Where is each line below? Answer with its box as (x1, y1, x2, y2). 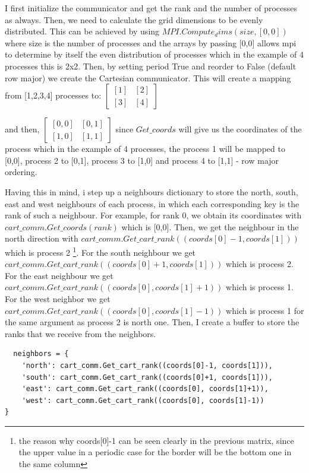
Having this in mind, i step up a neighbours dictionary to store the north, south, (5, 185, 298, 198)
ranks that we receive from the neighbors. (5, 327, 156, 339)
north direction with (5, 232, 78, 245)
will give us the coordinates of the (178, 123, 302, 135)
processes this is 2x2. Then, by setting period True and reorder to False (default (5, 59, 297, 72)
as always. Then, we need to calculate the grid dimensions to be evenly (5, 13, 263, 26)
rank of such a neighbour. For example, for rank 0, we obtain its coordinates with (5, 209, 302, 221)
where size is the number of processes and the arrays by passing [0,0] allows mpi (5, 36, 297, 49)
